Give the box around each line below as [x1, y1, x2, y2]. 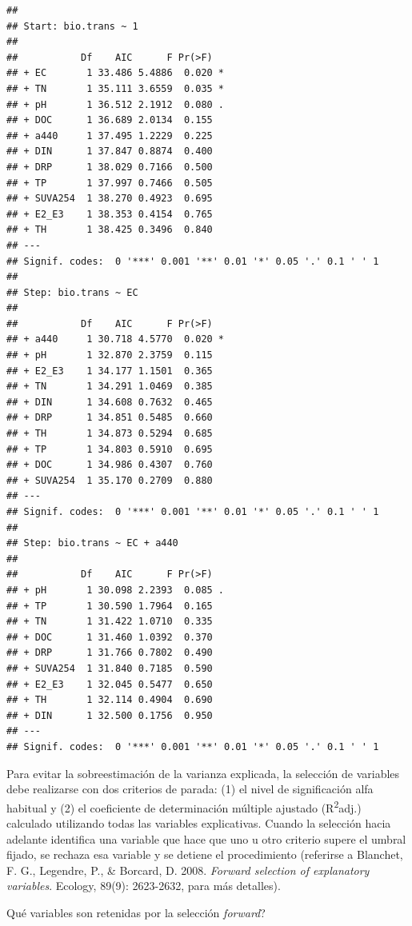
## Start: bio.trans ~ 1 [6, 20, 138, 32]
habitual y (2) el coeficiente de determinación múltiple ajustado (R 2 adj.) [6, 796, 362, 816]
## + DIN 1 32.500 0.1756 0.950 [6, 709, 213, 721]
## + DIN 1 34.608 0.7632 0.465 [6, 396, 213, 408]
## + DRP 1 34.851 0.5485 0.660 [6, 412, 213, 424]
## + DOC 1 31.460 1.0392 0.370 [6, 631, 213, 643]
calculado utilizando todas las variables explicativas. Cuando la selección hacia [6, 814, 391, 831]
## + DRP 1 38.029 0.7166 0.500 [6, 161, 213, 173]
